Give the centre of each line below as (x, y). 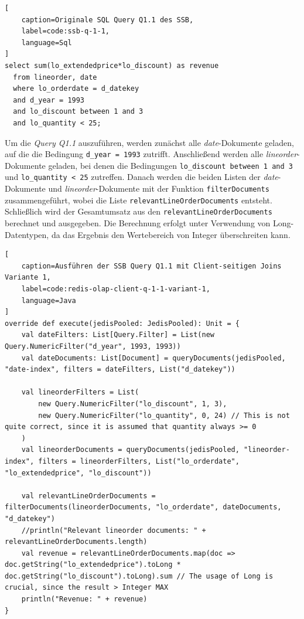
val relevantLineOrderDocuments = (88, 496)
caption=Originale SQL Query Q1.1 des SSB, (107, 20)
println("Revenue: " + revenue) (84, 599)
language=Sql (47, 42)
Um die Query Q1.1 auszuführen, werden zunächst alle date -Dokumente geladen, (149, 142)
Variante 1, (28, 278)
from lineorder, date (55, 77)
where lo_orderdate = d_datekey (76, 89)
